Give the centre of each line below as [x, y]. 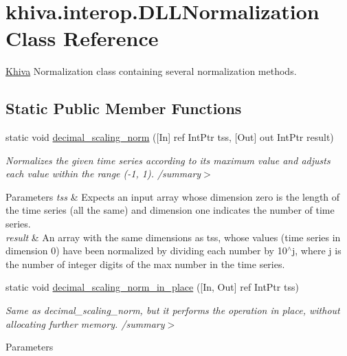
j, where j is [317, 251]
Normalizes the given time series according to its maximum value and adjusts [168, 160]
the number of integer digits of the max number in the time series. [145, 264]
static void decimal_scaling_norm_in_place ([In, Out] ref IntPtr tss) [152, 287]
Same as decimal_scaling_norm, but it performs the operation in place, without [173, 310]
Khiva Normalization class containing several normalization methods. [151, 71]
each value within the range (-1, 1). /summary [103, 174]
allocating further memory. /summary [85, 323]
